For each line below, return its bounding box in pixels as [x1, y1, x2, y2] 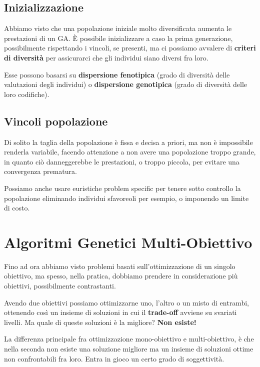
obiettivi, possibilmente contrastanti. [4, 280, 116, 291]
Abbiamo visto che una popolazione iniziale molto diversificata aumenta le [4, 23, 232, 33]
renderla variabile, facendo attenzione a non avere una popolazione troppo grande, [4, 146, 256, 157]
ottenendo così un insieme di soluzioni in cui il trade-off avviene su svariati [4, 307, 237, 317]
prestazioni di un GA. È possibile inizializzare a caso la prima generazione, [4, 32, 233, 43]
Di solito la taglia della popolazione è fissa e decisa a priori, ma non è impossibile [4, 136, 253, 147]
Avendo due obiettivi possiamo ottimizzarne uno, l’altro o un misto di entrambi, [4, 297, 249, 307]
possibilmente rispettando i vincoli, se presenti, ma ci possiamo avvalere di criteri [4, 42, 256, 53]
